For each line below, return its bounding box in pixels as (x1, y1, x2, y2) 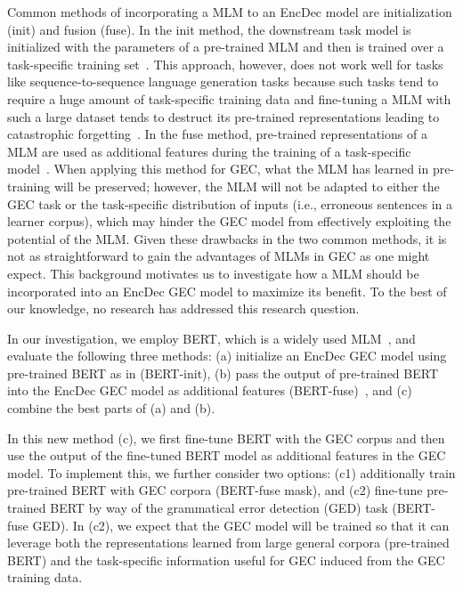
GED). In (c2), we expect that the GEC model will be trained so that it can (32, 515, 450, 534)
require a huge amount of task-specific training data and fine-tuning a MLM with (7, 89, 451, 108)
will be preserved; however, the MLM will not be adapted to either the (53, 176, 440, 195)
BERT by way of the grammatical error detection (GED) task (50, 499, 388, 517)
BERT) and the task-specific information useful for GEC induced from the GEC (7, 550, 445, 569)
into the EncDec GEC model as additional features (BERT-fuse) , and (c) (7, 381, 412, 400)
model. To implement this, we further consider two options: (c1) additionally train (7, 463, 456, 482)
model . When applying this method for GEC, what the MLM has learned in (7, 159, 429, 178)
